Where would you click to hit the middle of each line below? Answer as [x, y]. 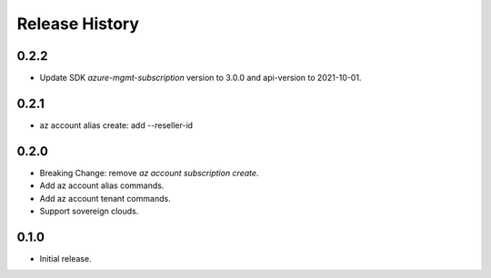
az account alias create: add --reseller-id [116, 125]
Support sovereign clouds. [89, 211]
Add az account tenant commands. [105, 198]
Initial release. [65, 258]
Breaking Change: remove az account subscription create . [149, 173]
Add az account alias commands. [102, 185]
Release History [78, 24]
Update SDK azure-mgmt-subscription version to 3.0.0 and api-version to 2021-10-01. [200, 78]
